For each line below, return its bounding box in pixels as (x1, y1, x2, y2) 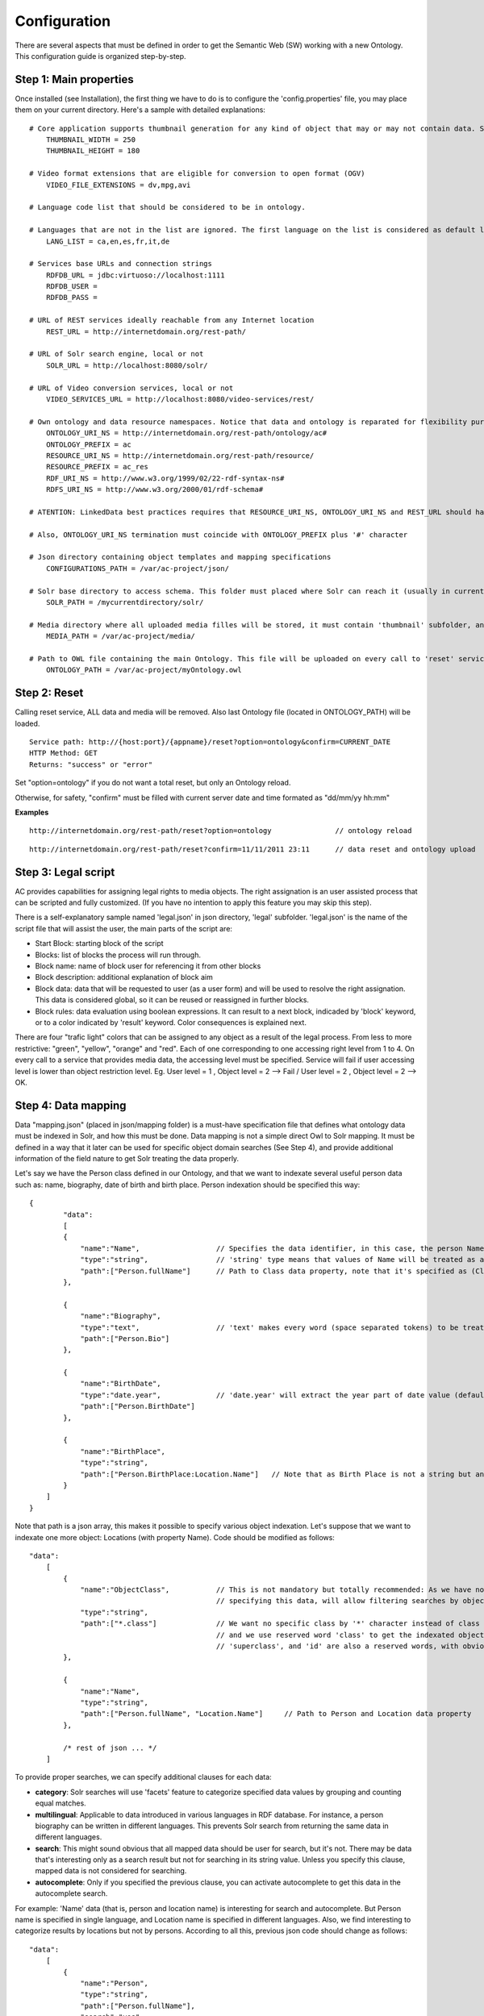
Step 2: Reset (15, 686, 84, 700)
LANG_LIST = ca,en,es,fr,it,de (45, 236, 170, 246)
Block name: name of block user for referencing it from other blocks (35, 961, 261, 971)
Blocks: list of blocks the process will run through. (35, 950, 202, 960)
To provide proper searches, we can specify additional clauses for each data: (15, 1772, 272, 1782)
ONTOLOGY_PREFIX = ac (45, 439, 132, 449)
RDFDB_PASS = (45, 293, 98, 302)
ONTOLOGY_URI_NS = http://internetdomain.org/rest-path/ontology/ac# (45, 428, 328, 438)
